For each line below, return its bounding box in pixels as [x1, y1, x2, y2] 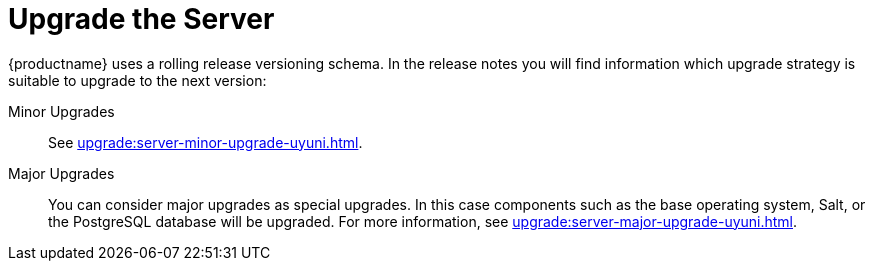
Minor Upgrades [8, 102, 115, 120]
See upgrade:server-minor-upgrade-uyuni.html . [48, 133, 363, 151]
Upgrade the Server [8, 2, 275, 36]
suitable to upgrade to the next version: [8, 71, 267, 89]
